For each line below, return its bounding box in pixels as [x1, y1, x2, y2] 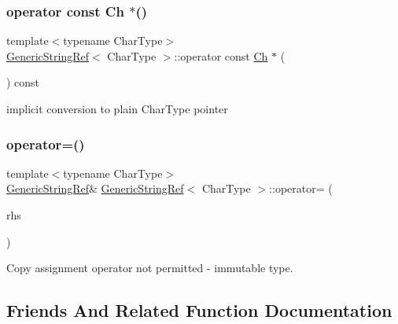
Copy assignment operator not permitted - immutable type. [6, 260, 293, 276]
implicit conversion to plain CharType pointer [6, 101, 228, 116]
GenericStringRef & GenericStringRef [6, 180, 184, 197]
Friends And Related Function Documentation [6, 298, 392, 322]
